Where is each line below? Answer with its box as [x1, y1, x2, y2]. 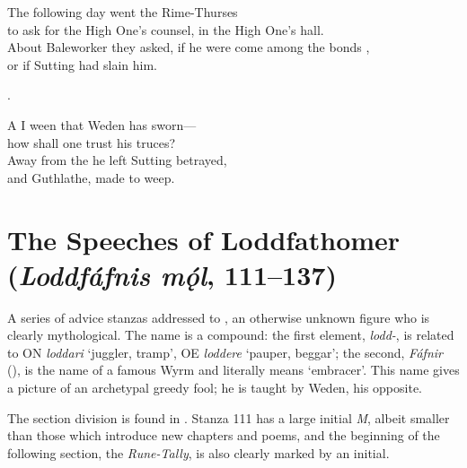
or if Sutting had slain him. [7, 55, 157, 74]
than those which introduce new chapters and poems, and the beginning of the [7, 426, 440, 445]
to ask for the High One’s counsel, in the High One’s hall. [7, 20, 324, 39]
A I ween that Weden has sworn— [7, 115, 197, 134]
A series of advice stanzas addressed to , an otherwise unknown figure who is [7, 308, 430, 326]
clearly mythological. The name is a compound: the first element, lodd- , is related [7, 325, 454, 344]
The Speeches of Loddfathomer [7, 221, 401, 257]
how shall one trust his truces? [7, 133, 176, 152]
